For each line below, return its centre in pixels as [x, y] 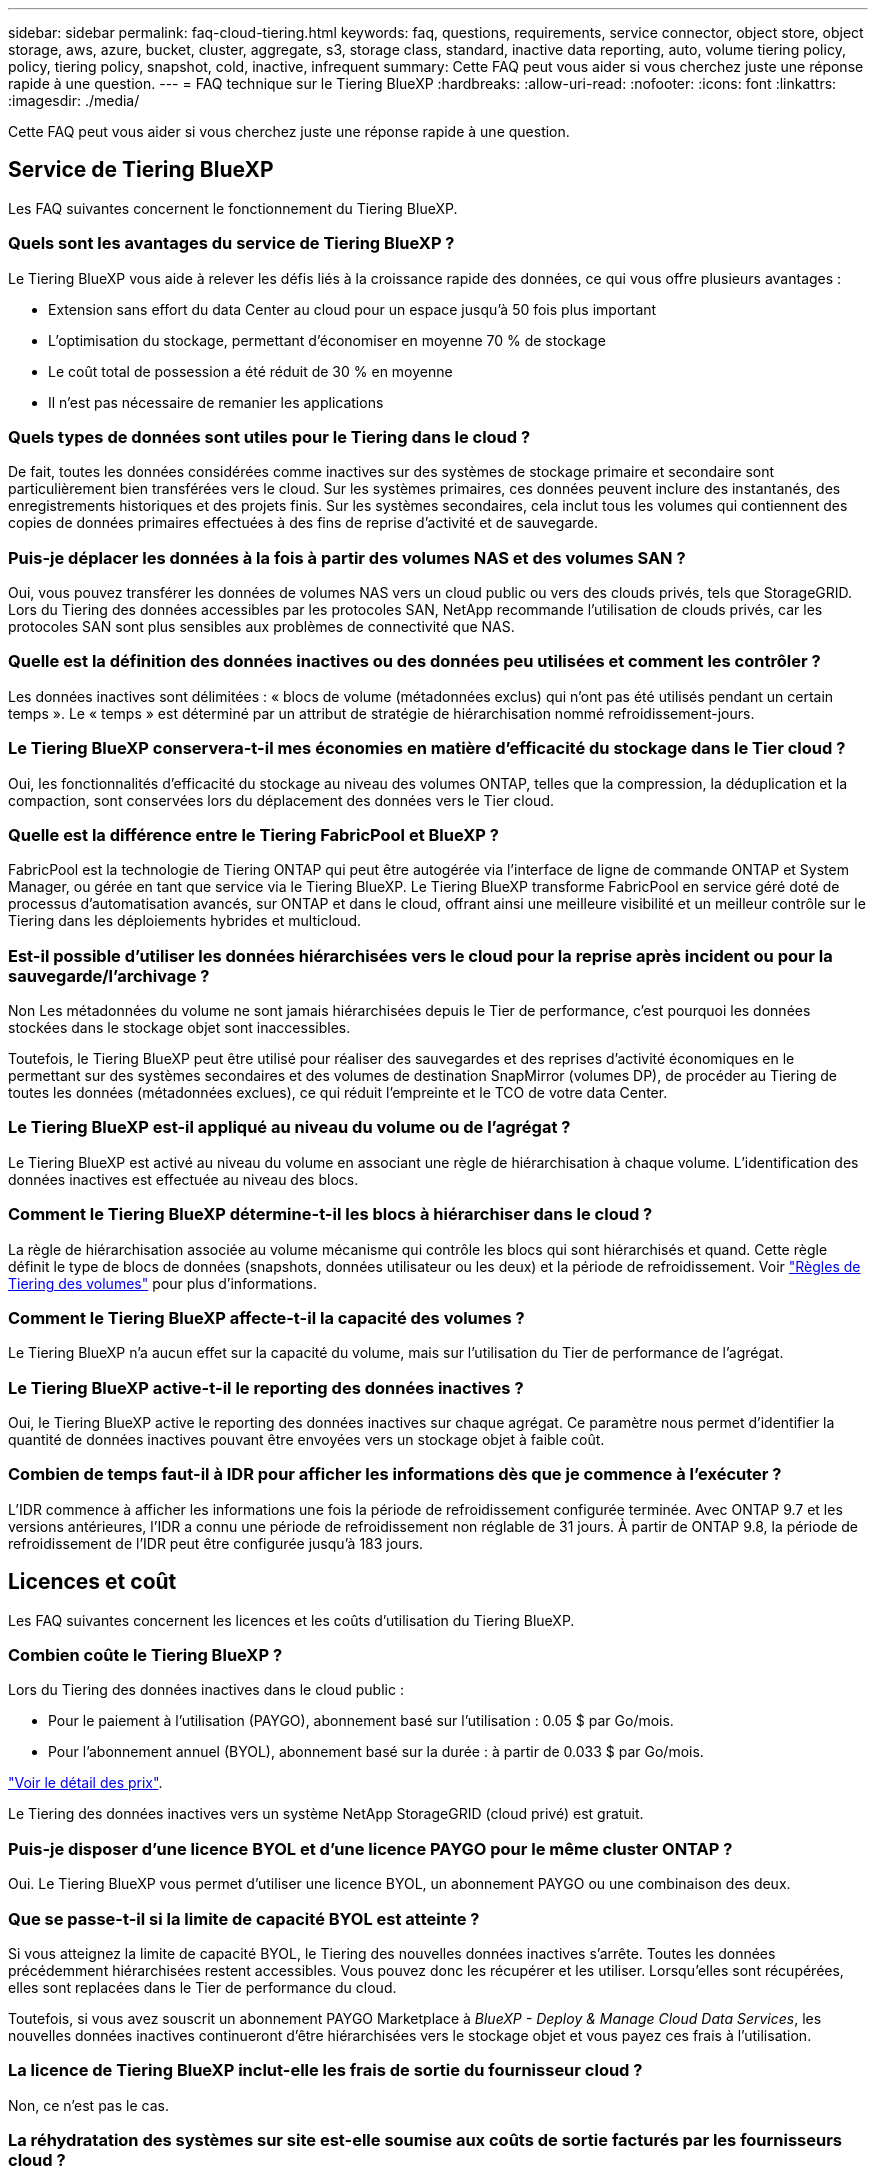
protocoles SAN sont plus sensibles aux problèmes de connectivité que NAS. [261, 627]
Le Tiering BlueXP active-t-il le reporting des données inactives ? [266, 1387]
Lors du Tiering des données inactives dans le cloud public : [206, 1690]
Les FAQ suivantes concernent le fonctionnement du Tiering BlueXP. [233, 208]
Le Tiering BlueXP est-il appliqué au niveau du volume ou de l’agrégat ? [289, 1127]
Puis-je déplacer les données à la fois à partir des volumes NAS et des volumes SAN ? [347, 557]
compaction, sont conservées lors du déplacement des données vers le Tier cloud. [281, 800]
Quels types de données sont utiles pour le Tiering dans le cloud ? [269, 436]
